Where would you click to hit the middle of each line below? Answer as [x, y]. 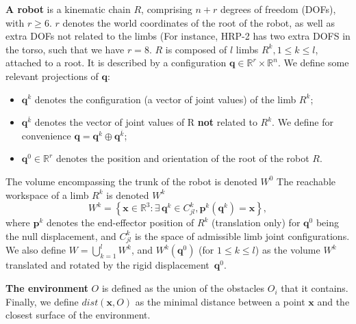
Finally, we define [42, 301]
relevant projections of [52, 76]
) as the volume [288, 250]
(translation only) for [256, 222]
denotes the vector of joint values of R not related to [146, 122]
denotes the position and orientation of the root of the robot [182, 158]
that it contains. [315, 288]
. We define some [313, 63]
